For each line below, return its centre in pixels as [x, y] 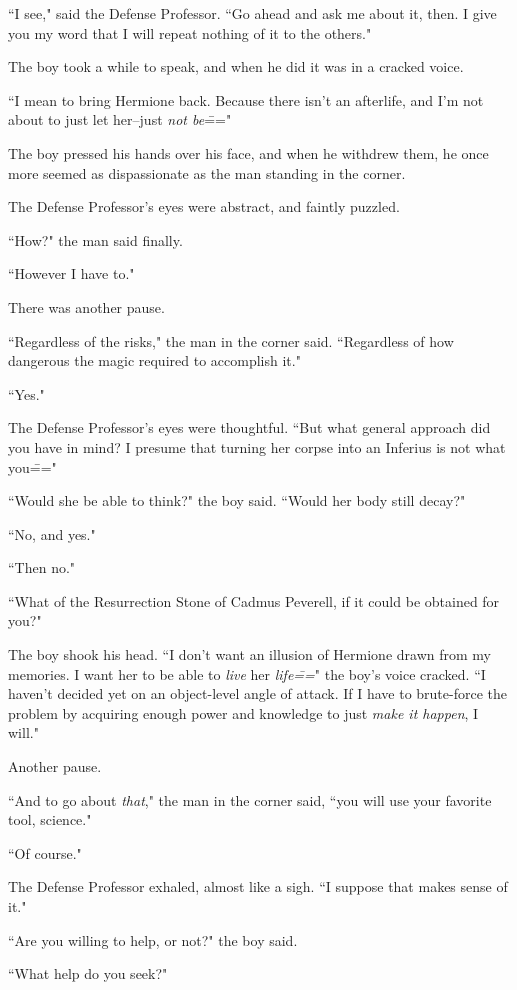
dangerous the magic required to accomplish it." [154, 360]
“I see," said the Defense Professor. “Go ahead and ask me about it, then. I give [252, 13]
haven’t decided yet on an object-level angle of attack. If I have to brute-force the [257, 693]
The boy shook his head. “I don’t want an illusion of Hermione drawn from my [249, 654]
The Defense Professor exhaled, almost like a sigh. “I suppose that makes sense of [258, 886]
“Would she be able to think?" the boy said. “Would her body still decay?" [237, 500]
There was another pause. [86, 306]
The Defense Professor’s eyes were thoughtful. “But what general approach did [249, 427]
